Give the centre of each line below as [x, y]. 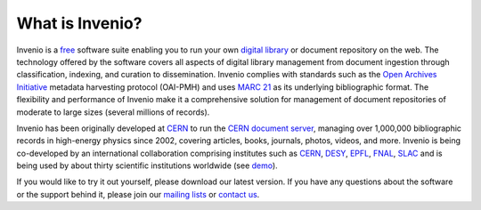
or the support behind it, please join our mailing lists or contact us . [138, 194]
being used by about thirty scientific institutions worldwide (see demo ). [147, 166]
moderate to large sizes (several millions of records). [113, 112]
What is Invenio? [79, 23]
